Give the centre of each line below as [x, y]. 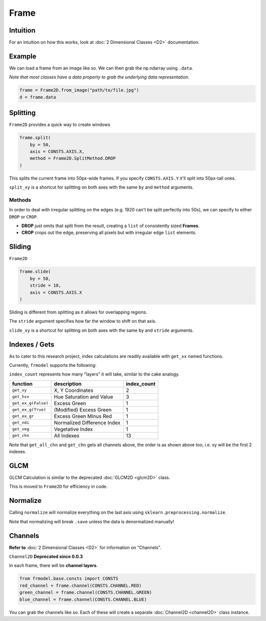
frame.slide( [35, 272]
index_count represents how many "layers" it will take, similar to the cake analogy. [94, 374]
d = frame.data [38, 97]
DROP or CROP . [24, 217]
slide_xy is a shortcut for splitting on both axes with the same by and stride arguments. [101, 330]
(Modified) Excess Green [83, 410]
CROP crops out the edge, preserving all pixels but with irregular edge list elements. [109, 233]
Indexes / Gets [32, 344]
